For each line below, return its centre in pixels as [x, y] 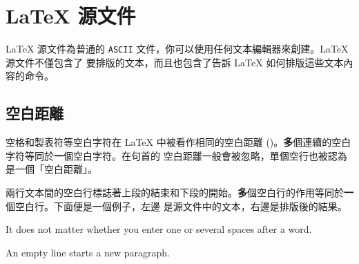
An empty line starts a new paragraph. [88, 252]
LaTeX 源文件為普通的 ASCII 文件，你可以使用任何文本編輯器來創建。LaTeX [177, 49]
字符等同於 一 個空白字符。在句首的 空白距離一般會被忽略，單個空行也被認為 [176, 155]
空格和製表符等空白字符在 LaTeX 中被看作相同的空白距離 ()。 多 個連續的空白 [178, 142]
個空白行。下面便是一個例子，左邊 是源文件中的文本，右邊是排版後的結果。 [176, 206]
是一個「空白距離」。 [51, 169]
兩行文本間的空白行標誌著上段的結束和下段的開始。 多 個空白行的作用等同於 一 [179, 192]
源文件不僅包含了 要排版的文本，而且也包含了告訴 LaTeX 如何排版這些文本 [175, 62]
